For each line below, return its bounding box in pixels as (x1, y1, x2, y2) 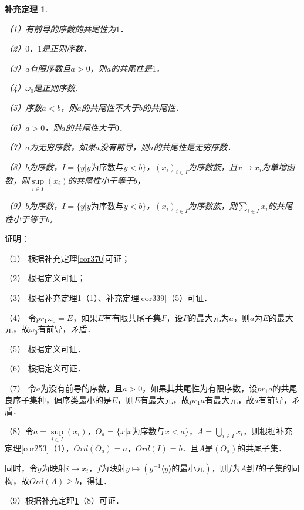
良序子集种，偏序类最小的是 (5, 393, 112, 406)
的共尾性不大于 (81, 101, 139, 113)
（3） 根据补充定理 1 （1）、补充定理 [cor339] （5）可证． (5, 291, 212, 303)
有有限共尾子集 (103, 311, 161, 323)
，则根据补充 (243, 424, 293, 437)
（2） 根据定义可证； (5, 272, 86, 284)
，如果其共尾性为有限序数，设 (142, 381, 258, 394)
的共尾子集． (237, 441, 287, 454)
